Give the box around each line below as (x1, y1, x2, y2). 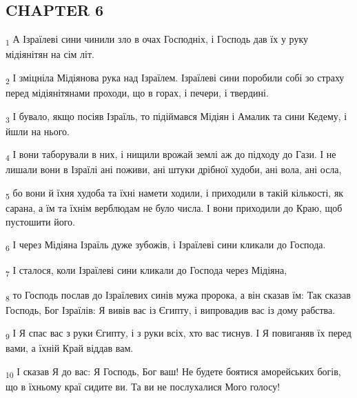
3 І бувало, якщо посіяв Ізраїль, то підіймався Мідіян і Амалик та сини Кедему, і (6, 108, 347, 125)
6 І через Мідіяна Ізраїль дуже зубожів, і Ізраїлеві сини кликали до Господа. (6, 237, 326, 254)
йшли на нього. (6, 123, 70, 138)
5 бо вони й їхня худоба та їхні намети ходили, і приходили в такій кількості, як (6, 186, 344, 201)
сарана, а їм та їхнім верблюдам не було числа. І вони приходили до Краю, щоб (6, 201, 343, 215)
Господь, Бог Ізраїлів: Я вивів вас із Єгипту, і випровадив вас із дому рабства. (6, 302, 336, 317)
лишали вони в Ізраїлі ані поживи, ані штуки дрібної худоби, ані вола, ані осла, (6, 162, 342, 177)
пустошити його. (6, 214, 75, 228)
